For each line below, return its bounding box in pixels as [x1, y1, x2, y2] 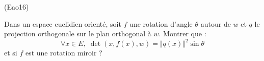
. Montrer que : [159, 28, 206, 39]
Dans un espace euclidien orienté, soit [4, 18, 121, 29]
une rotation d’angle [129, 18, 193, 29]
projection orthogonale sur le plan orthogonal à [4, 28, 151, 39]
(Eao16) [4, 2, 29, 12]
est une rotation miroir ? [25, 47, 102, 58]
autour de [200, 18, 231, 29]
